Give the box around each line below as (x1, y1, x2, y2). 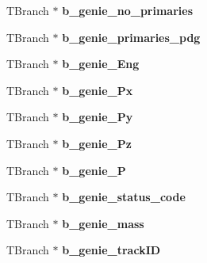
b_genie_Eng (62, 55, 140, 72)
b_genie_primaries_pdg (62, 29, 201, 45)
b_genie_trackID (62, 242, 161, 258)
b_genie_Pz (62, 135, 132, 151)
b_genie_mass (62, 215, 144, 231)
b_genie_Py (62, 109, 133, 125)
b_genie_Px (62, 82, 133, 98)
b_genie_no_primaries (62, 2, 194, 18)
